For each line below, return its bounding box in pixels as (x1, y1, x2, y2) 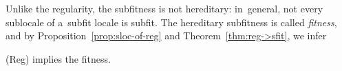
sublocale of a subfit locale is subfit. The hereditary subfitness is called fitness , (6, 14, 337, 29)
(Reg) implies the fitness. (6, 51, 111, 65)
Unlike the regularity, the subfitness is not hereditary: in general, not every (6, 1, 323, 15)
